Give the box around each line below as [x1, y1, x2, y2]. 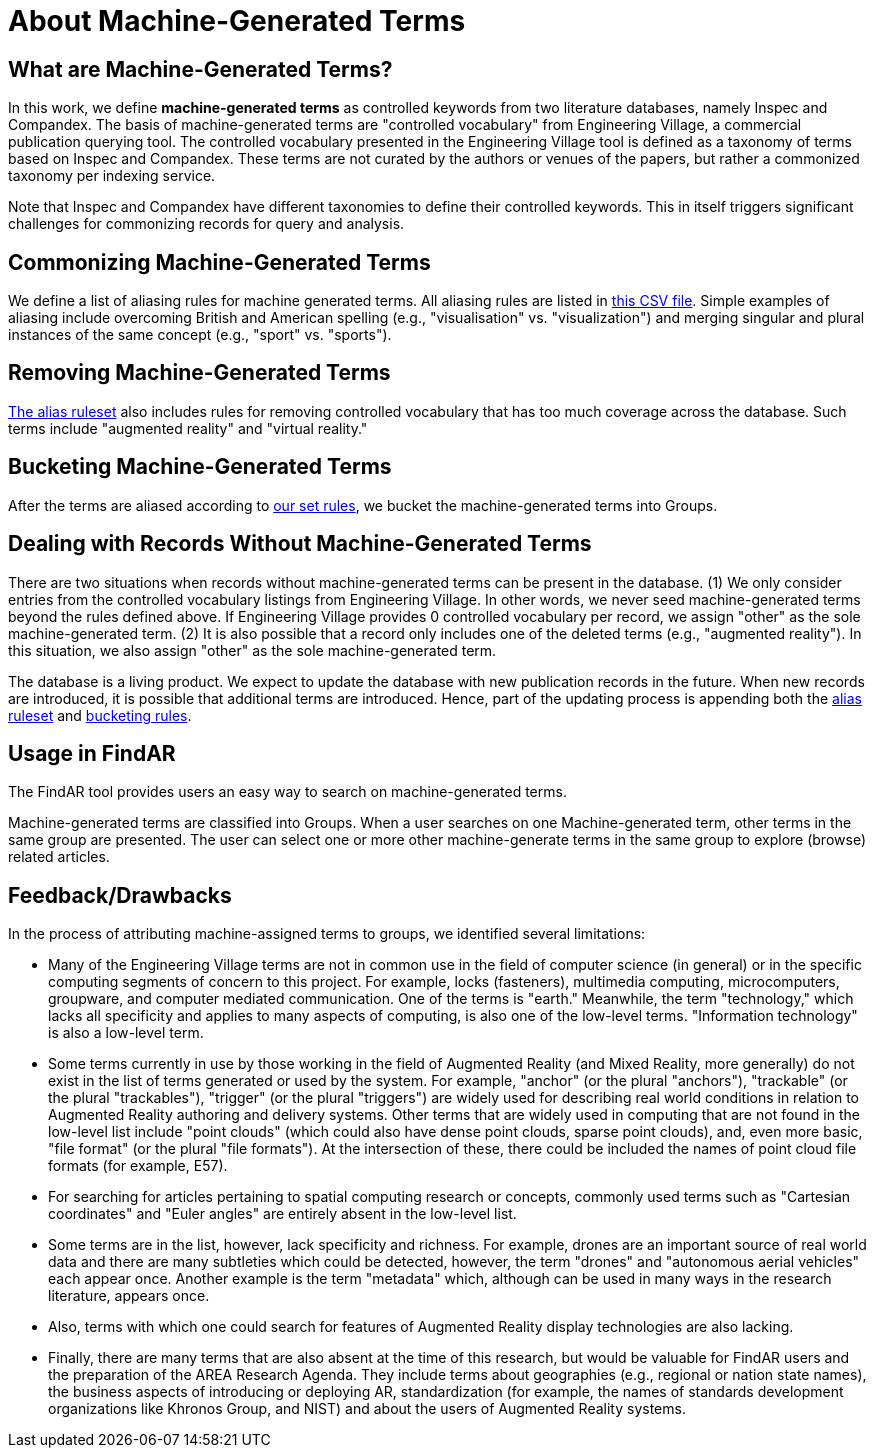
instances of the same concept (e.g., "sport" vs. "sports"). [8, 326, 392, 344]
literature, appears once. [48, 1287, 210, 1305]
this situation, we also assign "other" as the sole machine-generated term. [8, 641, 497, 659]
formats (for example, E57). [48, 1157, 228, 1175]
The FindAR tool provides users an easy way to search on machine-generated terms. [8, 783, 567, 801]
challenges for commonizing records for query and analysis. [8, 215, 405, 233]
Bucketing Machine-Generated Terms [8, 454, 392, 480]
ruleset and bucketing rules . [8, 706, 192, 724]
